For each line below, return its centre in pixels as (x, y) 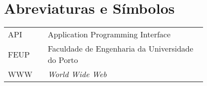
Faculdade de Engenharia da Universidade (121, 49)
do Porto (63, 60)
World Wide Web (77, 74)
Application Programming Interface (109, 34)
